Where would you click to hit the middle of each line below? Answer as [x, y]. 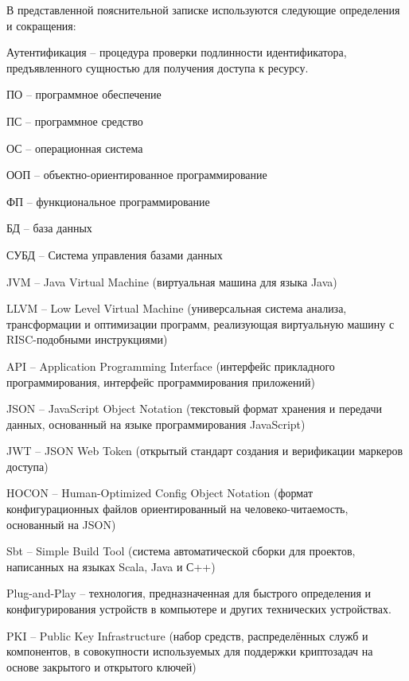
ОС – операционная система [75, 148]
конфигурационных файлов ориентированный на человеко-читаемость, [177, 509]
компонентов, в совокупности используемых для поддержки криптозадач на [190, 651]
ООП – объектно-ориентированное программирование [137, 175]
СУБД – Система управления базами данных [115, 254]
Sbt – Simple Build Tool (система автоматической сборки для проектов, [181, 551]
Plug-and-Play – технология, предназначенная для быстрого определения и [189, 593]
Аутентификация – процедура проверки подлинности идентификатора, [177, 52]
